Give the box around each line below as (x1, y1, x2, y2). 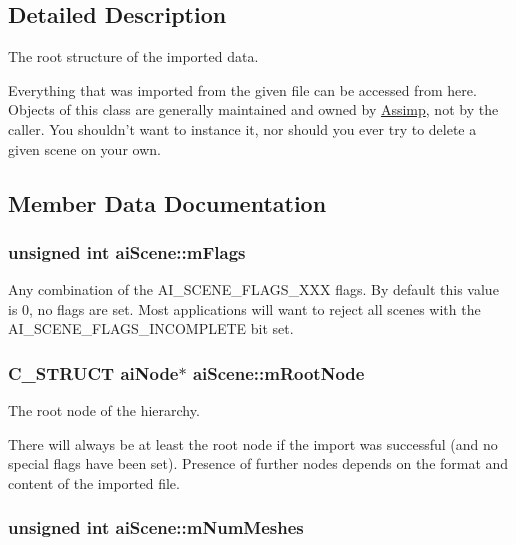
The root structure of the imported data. (8, 46, 259, 67)
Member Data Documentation (8, 187, 327, 218)
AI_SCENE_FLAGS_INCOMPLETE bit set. (8, 318, 294, 339)
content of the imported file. (8, 472, 180, 493)
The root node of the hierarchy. (8, 400, 200, 421)
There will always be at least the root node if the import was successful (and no (8, 433, 498, 454)
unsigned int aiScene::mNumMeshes (8, 515, 304, 540)
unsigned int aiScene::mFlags (8, 239, 246, 264)
